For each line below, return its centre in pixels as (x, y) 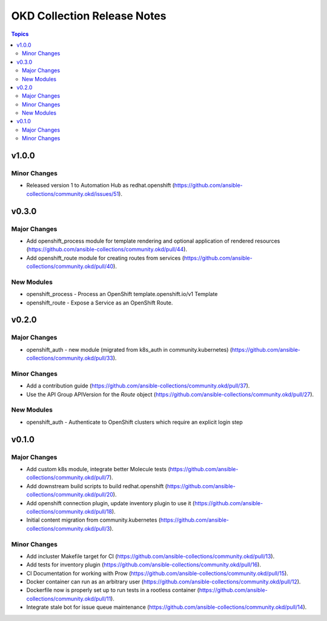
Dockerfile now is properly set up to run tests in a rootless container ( (113, 590)
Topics (20, 34)
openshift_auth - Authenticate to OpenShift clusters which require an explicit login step (135, 422)
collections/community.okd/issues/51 (73, 193)
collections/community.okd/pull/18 (69, 511)
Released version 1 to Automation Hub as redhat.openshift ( (101, 186)
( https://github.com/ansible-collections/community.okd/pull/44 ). (107, 249)
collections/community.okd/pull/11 (69, 599)
